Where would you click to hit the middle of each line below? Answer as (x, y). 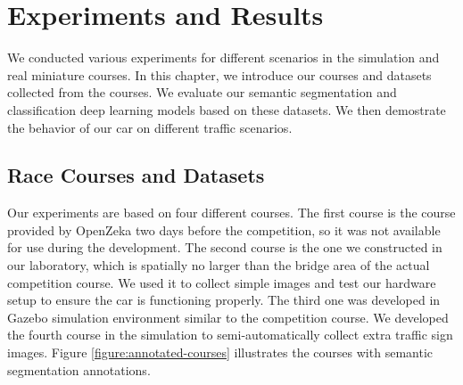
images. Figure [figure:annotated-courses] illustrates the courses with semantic (220, 352)
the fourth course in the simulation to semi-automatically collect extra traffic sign (230, 335)
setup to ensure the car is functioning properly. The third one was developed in (224, 300)
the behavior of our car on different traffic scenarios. (150, 127)
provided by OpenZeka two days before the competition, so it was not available (224, 229)
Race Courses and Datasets (136, 175)
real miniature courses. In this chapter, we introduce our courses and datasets (219, 74)
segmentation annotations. (79, 369)
